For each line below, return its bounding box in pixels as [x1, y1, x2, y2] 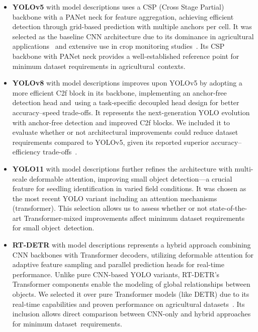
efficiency [12, 146, 41, 157]
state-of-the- [209, 203, 247, 213]
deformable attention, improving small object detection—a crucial [29, 173, 232, 184]
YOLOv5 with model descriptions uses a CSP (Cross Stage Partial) [12, 2, 224, 12]
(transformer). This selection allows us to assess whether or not [12, 203, 208, 213]
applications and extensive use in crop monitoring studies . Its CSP [12, 41, 225, 51]
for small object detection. [12, 222, 95, 233]
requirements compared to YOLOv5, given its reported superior [12, 136, 209, 147]
